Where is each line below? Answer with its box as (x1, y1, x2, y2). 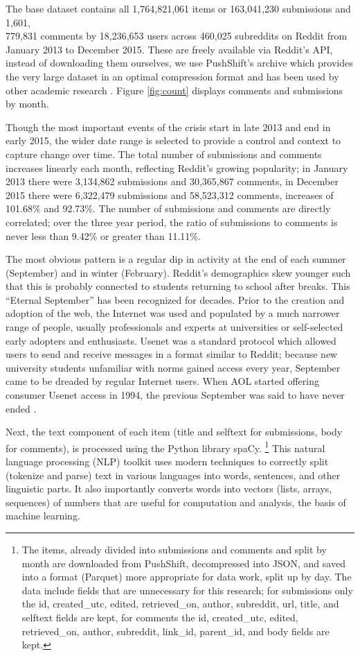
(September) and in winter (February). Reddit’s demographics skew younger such (6, 265, 351, 279)
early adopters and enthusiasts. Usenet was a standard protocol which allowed (6, 333, 336, 347)
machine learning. (6, 508, 80, 523)
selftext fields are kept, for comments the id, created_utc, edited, (21, 610, 298, 624)
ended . (6, 401, 37, 415)
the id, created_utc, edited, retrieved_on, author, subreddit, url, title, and (21, 596, 339, 611)
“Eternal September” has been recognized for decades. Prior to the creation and (6, 292, 345, 307)
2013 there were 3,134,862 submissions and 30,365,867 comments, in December (6, 174, 339, 189)
